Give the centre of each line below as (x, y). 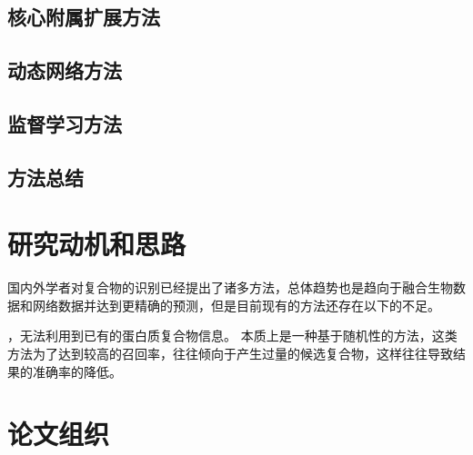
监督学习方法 (65, 123)
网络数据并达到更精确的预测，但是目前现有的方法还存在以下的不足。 (236, 305)
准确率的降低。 (77, 371)
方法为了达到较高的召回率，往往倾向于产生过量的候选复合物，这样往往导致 (230, 354)
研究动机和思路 (97, 244)
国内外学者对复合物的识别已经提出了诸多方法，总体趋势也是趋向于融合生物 (230, 287)
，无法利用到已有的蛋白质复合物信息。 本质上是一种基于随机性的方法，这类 (232, 336)
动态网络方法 (65, 70)
